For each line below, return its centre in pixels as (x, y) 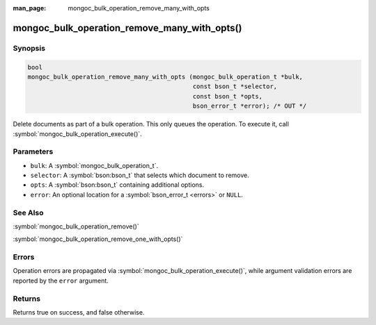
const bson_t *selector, (235, 86)
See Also (28, 212)
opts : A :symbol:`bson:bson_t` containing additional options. (117, 185)
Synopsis (29, 48)
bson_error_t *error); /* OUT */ (250, 106)
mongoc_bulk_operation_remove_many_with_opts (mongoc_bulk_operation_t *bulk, (165, 77)
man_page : (30, 8)
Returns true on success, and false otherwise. (79, 312)
